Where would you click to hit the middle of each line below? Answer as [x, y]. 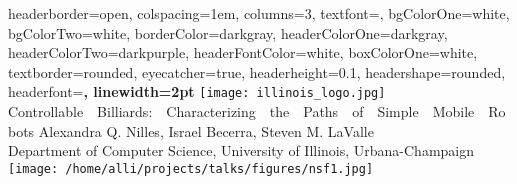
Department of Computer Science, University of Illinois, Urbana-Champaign [241, 150]
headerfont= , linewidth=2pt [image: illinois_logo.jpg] [197, 91]
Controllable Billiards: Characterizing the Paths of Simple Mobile [241, 111]
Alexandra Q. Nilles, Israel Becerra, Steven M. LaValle [206, 130]
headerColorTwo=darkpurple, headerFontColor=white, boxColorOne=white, [243, 52]
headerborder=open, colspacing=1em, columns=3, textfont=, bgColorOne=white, [259, 13]
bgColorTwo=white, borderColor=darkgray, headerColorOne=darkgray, [228, 32]
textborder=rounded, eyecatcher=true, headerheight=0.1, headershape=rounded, [257, 71]
